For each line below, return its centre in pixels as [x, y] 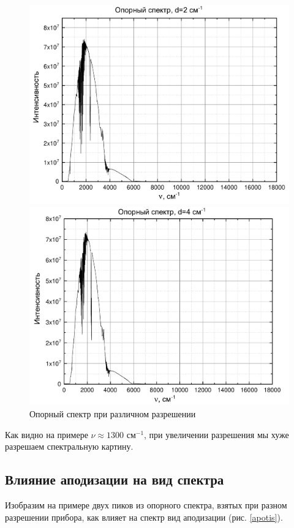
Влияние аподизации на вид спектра [115, 479]
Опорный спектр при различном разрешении [113, 414]
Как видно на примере [47, 434]
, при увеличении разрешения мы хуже [217, 434]
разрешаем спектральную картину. [69, 446]
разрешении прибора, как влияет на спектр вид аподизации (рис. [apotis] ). [144, 517]
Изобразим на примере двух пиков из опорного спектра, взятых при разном [146, 505]
